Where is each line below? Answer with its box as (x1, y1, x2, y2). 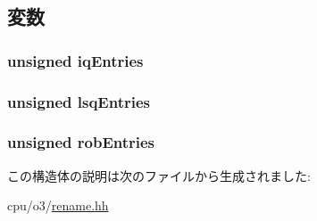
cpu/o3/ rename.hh (7, 196, 109, 215)
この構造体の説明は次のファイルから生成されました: (7, 166, 311, 184)
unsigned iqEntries (7, 49, 144, 71)
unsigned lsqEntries (7, 90, 150, 112)
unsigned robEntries (7, 131, 155, 153)
